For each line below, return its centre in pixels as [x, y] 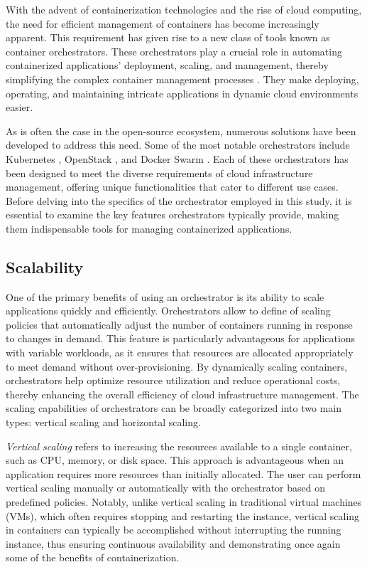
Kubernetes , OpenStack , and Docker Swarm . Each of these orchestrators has [177, 158]
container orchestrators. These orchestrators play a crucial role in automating [174, 51]
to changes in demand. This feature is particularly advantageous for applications [181, 338]
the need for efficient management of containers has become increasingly [163, 23]
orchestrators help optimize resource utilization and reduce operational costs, [173, 380]
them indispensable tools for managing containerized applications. [149, 228]
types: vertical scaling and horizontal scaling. [103, 422]
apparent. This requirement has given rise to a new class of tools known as [168, 37]
